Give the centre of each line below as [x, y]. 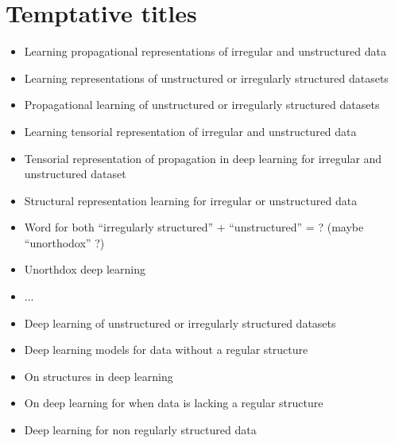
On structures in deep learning [99, 376]
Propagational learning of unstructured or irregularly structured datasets [202, 105]
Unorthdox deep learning [85, 269]
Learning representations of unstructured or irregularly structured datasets [206, 78]
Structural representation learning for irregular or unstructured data [191, 200]
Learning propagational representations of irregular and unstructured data [205, 51]
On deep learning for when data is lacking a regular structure [174, 403]
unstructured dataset [75, 174]
